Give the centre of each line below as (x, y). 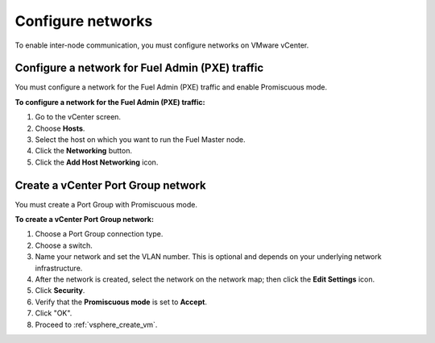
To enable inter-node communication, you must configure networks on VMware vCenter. (162, 45)
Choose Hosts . (60, 128)
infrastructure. (59, 268)
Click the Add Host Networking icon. (97, 162)
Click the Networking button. (84, 151)
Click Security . (60, 291)
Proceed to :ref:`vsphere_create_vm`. (96, 324)
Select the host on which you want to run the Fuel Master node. (140, 140)
